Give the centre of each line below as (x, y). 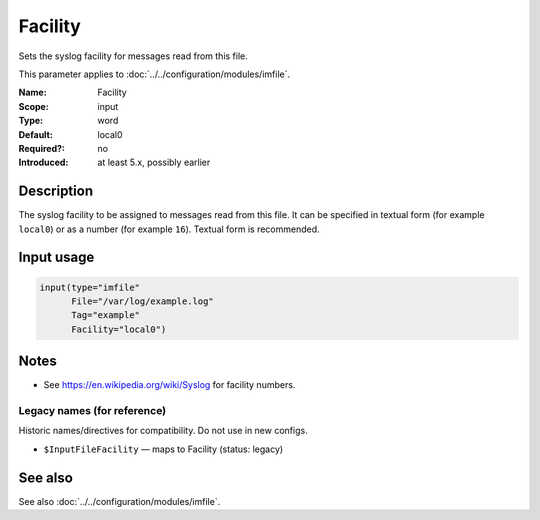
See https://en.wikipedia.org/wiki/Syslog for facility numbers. (169, 385)
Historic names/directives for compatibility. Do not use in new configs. (163, 431)
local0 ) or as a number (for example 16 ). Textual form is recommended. (169, 229)
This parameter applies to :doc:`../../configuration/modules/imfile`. (154, 74)
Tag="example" (105, 315)
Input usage (56, 257)
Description (56, 191)
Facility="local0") (119, 329)
